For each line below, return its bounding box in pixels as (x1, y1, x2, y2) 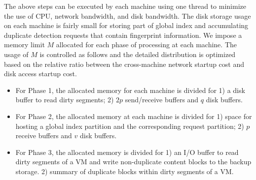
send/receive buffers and (125, 94, 199, 105)
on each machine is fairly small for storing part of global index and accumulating (4, 20, 249, 30)
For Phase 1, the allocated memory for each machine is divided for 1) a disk (15, 85, 245, 95)
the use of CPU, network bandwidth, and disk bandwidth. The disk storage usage (4, 10, 251, 21)
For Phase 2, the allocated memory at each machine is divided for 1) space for (15, 111, 252, 121)
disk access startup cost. (4, 68, 77, 79)
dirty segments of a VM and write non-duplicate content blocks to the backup (15, 156, 252, 167)
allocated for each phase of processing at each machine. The (56, 39, 237, 50)
